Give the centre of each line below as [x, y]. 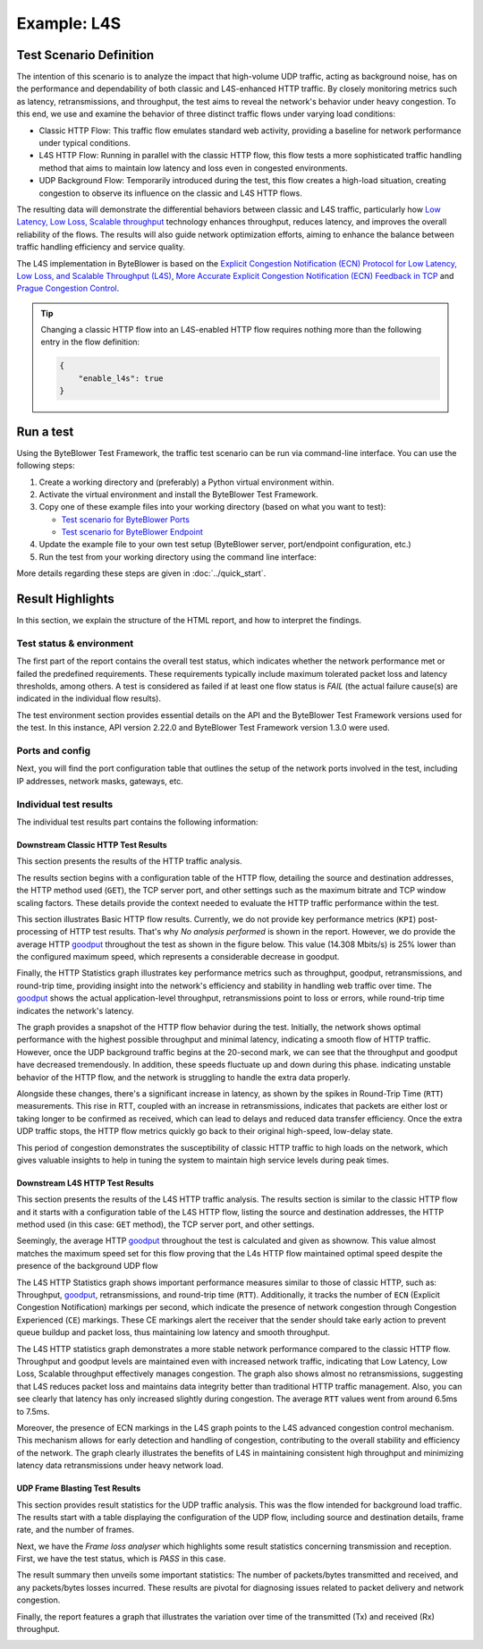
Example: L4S [69, 23]
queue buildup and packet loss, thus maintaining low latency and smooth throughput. [174, 1332]
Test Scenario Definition [85, 55]
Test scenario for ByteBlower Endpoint [132, 532]
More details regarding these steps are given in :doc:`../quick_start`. [141, 573]
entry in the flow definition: [90, 342]
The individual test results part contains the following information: [137, 822]
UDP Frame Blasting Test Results [79, 1488]
